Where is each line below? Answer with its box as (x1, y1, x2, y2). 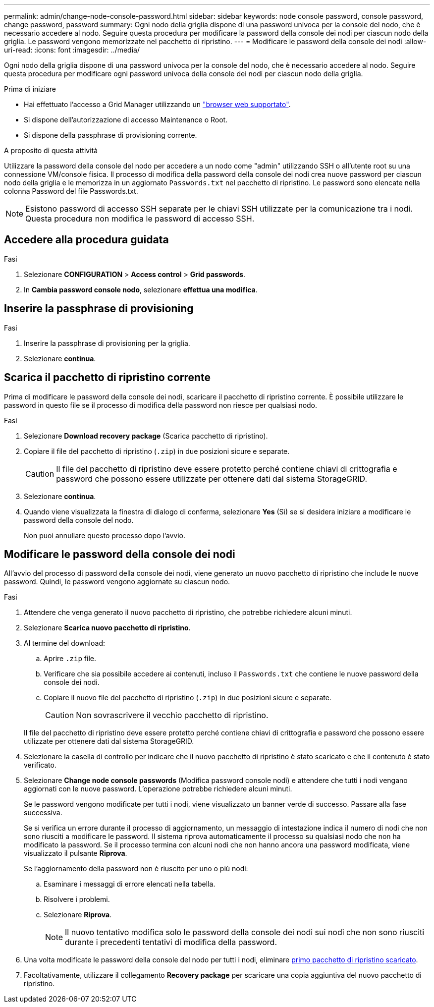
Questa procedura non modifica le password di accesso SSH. (25, 214, 255, 224)
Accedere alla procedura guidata (4, 233, 169, 246)
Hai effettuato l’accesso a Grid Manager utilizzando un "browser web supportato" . (24, 100, 291, 109)
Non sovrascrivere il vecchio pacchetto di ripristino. (76, 710, 269, 721)
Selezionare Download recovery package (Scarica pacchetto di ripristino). (24, 431, 268, 440)
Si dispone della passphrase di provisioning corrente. (24, 131, 197, 139)
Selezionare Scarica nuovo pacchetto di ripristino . (24, 623, 191, 632)
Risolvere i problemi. (44, 895, 110, 904)
